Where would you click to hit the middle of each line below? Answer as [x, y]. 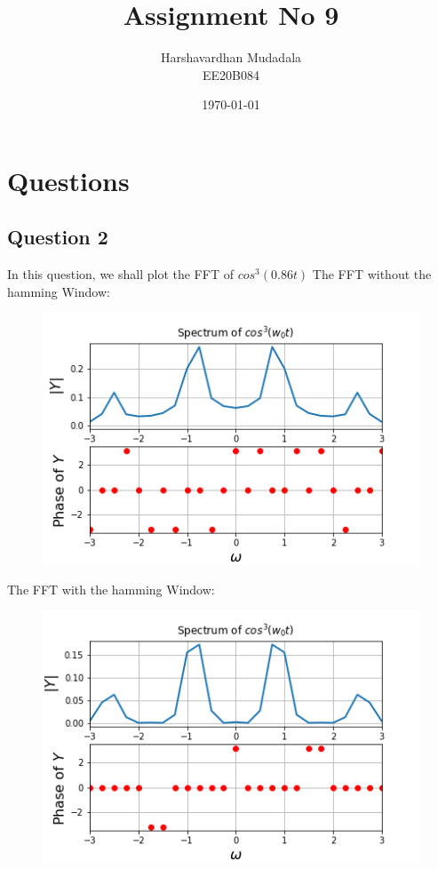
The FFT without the [372, 274]
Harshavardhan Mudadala [231, 57]
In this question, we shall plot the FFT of [120, 274]
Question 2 [58, 237]
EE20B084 [231, 74]
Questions [68, 180]
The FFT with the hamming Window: [111, 589]
